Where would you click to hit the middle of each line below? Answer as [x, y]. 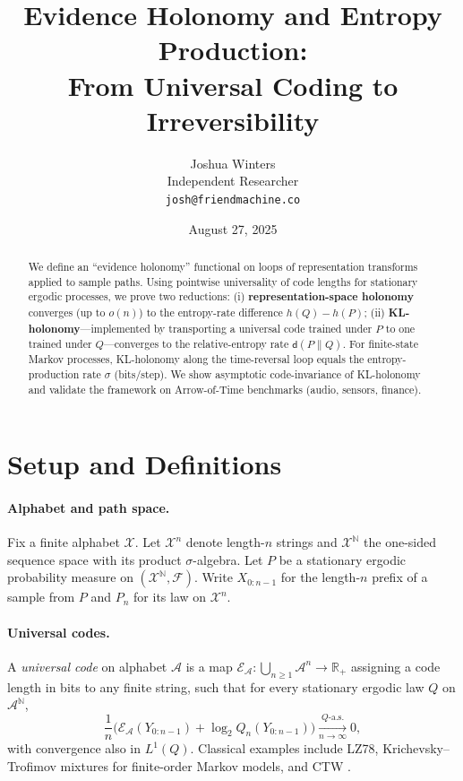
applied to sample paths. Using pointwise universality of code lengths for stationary [223, 281]
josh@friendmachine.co [233, 200]
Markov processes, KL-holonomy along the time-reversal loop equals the [196, 359]
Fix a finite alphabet [64, 542]
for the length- [321, 577]
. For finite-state [380, 344]
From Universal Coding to [233, 85]
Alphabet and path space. [89, 507]
